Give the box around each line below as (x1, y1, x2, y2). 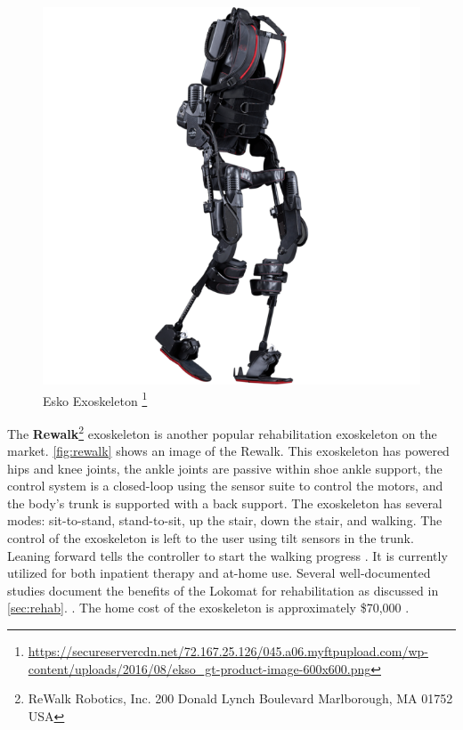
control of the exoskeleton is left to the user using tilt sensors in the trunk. (7, 529, 414, 547)
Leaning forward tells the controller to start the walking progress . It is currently (7, 546, 448, 564)
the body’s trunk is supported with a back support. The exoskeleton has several (7, 493, 443, 512)
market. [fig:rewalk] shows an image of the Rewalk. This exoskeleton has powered (7, 442, 450, 460)
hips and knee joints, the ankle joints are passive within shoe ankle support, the (7, 458, 443, 477)
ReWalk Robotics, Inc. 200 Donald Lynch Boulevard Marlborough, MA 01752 (28, 689, 453, 708)
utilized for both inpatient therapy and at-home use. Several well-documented (7, 564, 431, 582)
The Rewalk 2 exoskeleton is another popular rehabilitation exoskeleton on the (7, 421, 437, 442)
